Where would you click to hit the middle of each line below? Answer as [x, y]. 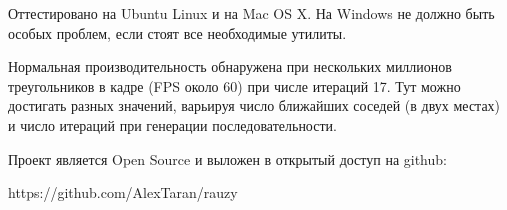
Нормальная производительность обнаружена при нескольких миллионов [230, 66]
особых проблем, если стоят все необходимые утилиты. [177, 32]
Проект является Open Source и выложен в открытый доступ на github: [227, 158]
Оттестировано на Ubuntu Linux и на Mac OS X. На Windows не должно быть [251, 13]
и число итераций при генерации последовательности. [172, 124]
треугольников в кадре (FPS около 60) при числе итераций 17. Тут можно [234, 85]
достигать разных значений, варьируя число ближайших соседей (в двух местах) [254, 105]
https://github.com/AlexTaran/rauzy [123, 192]
